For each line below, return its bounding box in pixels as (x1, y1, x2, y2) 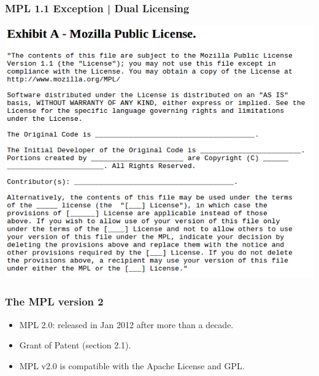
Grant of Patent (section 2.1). (19, 339, 131, 351)
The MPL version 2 (5, 294, 104, 309)
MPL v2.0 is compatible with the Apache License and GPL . (19, 359, 245, 372)
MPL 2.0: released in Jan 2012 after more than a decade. (19, 318, 234, 331)
